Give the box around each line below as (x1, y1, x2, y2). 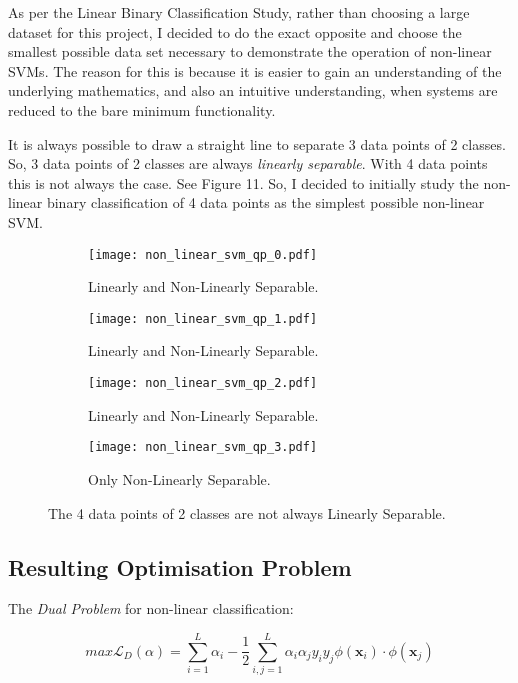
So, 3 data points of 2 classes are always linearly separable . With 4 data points (8, 153, 488, 174)
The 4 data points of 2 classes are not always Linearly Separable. (48, 502, 446, 523)
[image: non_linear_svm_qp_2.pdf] (88, 376, 318, 391)
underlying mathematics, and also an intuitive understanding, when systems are (8, 80, 498, 101)
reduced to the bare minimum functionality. (8, 99, 276, 120)
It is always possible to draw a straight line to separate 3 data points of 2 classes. (8, 133, 506, 154)
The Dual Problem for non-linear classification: (8, 598, 294, 619)
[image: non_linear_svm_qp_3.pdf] (88, 440, 318, 455)
